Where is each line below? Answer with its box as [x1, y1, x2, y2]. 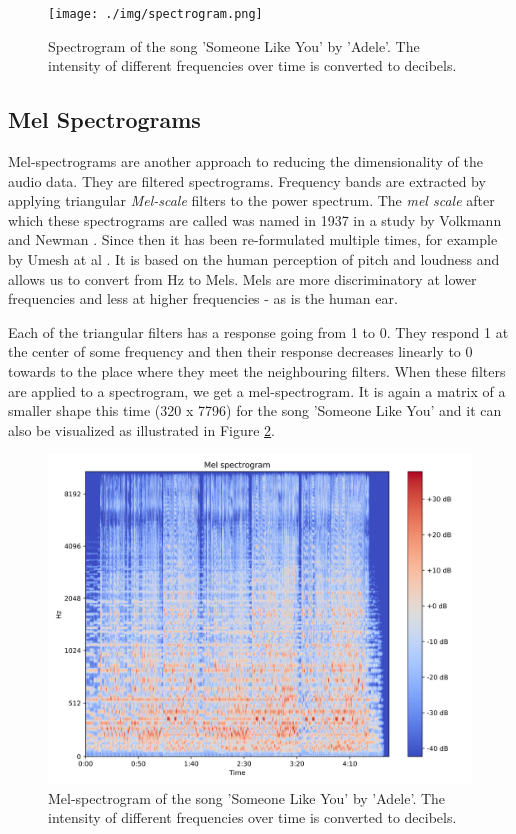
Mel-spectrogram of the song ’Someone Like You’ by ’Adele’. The [48, 787, 446, 808]
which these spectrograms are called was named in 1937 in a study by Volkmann [8, 209, 502, 230]
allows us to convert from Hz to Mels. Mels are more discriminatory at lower [8, 268, 477, 289]
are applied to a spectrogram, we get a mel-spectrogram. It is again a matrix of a [8, 380, 506, 401]
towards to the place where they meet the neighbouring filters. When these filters [8, 360, 506, 381]
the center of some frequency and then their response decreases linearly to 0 [8, 341, 473, 362]
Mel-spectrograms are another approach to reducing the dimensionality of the [8, 151, 483, 172]
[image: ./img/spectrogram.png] [48, 7, 263, 21]
